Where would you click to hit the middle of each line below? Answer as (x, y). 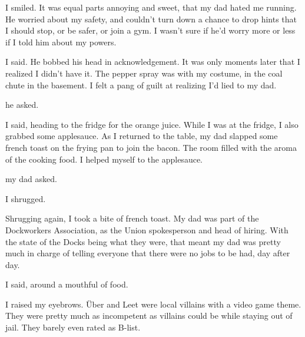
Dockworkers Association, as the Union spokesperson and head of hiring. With (147, 229)
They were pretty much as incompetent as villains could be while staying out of (149, 315)
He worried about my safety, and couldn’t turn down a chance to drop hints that (151, 19)
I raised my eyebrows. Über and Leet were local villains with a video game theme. (153, 304)
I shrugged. (26, 198)
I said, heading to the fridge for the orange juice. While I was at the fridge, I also (152, 124)
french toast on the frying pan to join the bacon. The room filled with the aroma (151, 147)
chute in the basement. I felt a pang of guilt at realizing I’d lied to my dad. (141, 85)
